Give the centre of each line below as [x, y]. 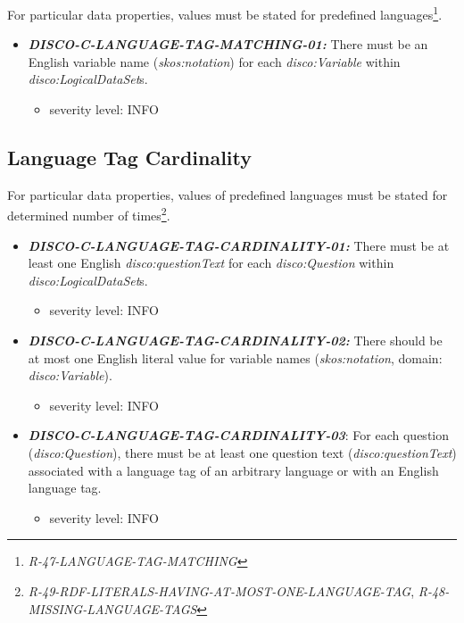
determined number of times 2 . [89, 214]
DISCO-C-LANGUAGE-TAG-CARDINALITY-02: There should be [235, 341]
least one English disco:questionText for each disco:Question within [211, 263]
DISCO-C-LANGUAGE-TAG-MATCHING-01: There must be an [228, 44]
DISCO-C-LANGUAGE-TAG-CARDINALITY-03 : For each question [239, 435]
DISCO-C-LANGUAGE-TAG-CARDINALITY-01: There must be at [239, 245]
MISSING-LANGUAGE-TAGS [112, 608]
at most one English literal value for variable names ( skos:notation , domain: [235, 357]
